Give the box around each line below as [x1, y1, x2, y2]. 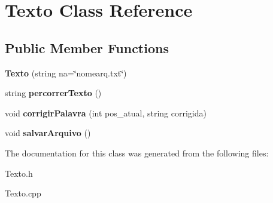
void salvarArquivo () [5, 127, 91, 139]
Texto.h [5, 167, 33, 179]
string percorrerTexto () [5, 87, 102, 99]
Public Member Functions [5, 38, 169, 57]
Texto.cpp [5, 187, 41, 199]
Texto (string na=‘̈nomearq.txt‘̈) [5, 66, 127, 79]
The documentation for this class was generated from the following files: [5, 146, 269, 159]
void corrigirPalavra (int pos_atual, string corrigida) [5, 106, 207, 119]
